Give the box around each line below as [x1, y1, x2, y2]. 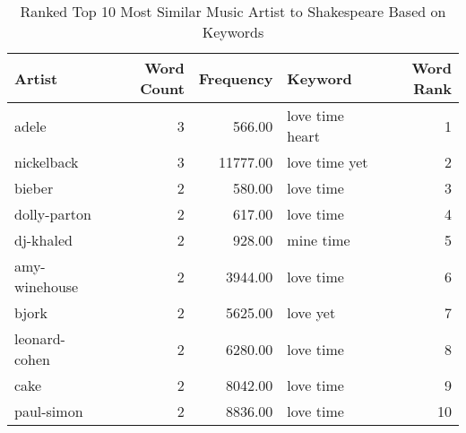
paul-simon [14, 401, 83, 421]
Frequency [198, 67, 273, 89]
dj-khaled [14, 229, 73, 250]
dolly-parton [14, 204, 91, 224]
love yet [287, 302, 336, 323]
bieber [14, 178, 54, 198]
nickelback [14, 152, 79, 172]
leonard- [14, 328, 65, 349]
